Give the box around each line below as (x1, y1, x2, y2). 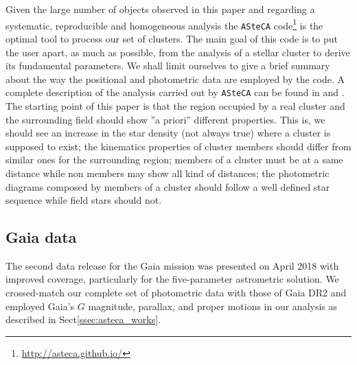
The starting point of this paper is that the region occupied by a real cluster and (5, 98, 345, 113)
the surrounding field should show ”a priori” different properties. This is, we (5, 112, 325, 126)
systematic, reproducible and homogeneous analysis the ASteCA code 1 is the (5, 16, 323, 32)
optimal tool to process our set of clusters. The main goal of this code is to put (5, 31, 338, 45)
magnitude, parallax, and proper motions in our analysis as (88, 298, 338, 313)
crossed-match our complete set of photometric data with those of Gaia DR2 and (5, 285, 347, 300)
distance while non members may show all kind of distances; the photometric (5, 165, 330, 180)
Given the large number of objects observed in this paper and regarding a (5, 2, 315, 16)
